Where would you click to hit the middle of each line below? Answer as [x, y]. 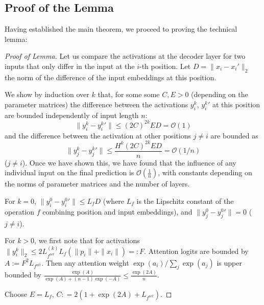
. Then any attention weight [85, 262]
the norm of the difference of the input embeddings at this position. [111, 77]
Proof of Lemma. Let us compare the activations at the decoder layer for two [125, 56]
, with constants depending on [205, 172]
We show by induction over [47, 94]
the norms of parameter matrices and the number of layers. [97, 184]
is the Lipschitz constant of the [185, 201]
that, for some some [129, 94]
